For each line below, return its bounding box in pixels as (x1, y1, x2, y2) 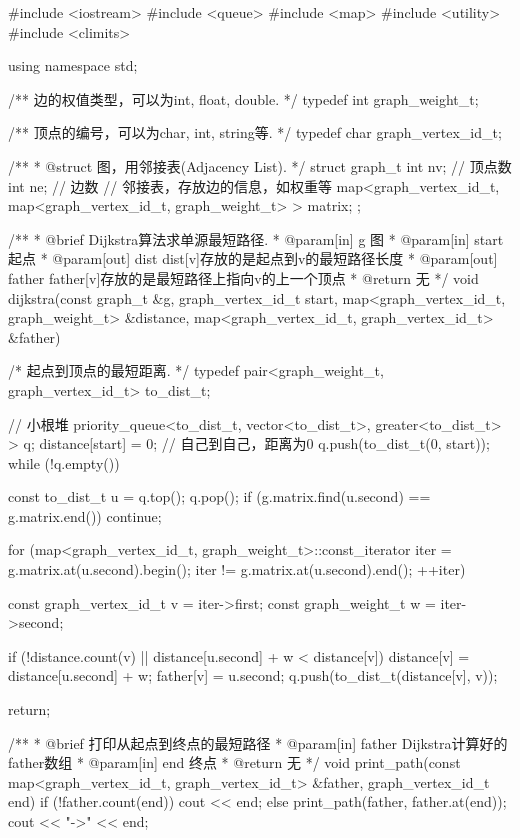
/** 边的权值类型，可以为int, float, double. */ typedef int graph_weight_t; (8, 88, 479, 109)
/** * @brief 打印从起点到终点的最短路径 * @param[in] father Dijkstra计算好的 (8, 732, 508, 753)
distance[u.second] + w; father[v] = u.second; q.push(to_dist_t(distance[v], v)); (8, 665, 498, 686)
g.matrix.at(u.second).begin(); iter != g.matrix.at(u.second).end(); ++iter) (8, 559, 466, 580)
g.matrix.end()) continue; (8, 505, 162, 526)
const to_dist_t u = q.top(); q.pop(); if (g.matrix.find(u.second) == (8, 486, 431, 507)
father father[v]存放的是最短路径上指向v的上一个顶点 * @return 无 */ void (8, 267, 479, 288)
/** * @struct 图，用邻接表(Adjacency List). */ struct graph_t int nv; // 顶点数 (8, 155, 512, 176)
